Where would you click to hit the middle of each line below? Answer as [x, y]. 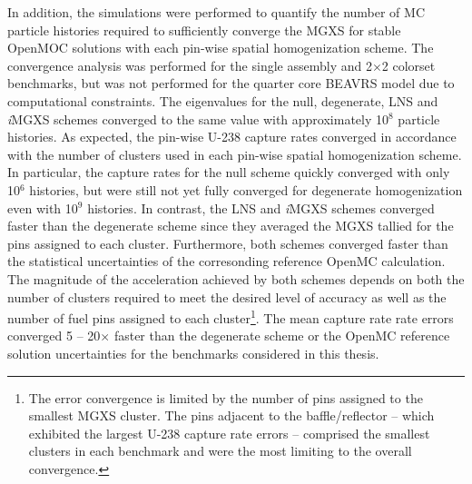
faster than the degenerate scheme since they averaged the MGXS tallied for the [231, 226]
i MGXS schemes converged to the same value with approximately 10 [198, 119]
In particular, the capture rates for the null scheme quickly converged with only [229, 172]
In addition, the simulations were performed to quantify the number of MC [216, 12]
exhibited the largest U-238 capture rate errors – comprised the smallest [229, 433]
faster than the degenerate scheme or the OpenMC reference [282, 336]
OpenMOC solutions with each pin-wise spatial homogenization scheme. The [221, 48]
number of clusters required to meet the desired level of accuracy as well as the [227, 296]
